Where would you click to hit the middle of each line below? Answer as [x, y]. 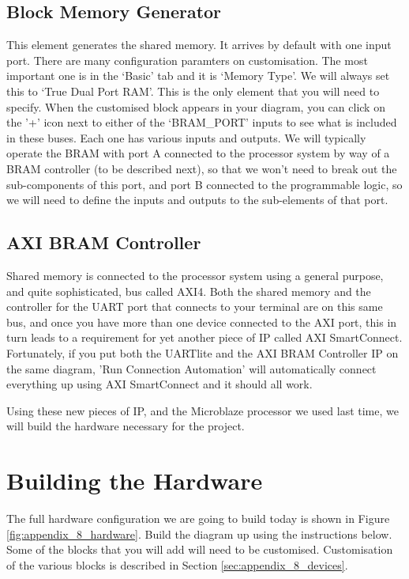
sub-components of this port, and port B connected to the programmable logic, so [204, 184]
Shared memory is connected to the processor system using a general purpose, [195, 275]
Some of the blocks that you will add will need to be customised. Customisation [200, 549]
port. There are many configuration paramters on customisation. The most [187, 60]
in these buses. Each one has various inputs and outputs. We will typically [186, 137]
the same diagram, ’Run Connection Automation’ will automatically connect [191, 368]
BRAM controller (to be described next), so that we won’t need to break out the [202, 168]
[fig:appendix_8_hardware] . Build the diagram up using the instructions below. [199, 534]
